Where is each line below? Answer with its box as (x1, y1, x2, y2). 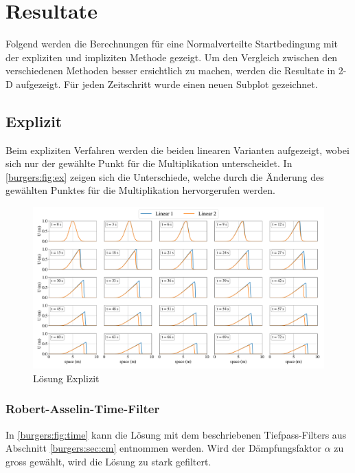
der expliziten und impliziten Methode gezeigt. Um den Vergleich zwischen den (5, 49, 338, 64)
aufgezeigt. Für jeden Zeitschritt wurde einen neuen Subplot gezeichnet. (16, 76, 318, 91)
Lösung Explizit (33, 371, 100, 385)
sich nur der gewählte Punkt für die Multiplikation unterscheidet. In (5, 156, 293, 170)
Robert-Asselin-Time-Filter (5, 400, 160, 417)
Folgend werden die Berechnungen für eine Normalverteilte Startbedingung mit (5, 36, 339, 51)
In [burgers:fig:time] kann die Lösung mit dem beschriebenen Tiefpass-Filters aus (5, 427, 347, 441)
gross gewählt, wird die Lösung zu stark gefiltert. (5, 454, 211, 468)
